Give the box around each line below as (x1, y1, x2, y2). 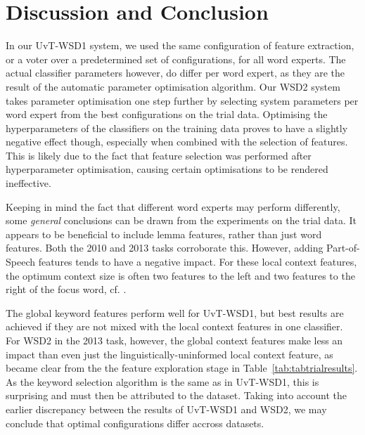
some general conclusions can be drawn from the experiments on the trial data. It (6, 213, 357, 228)
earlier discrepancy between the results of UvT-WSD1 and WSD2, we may (6, 401, 327, 416)
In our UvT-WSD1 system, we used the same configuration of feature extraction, (6, 38, 354, 53)
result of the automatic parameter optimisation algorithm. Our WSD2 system (6, 79, 340, 93)
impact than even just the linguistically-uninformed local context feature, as (6, 346, 333, 361)
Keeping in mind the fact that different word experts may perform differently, (6, 199, 340, 214)
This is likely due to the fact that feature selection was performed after (6, 148, 312, 162)
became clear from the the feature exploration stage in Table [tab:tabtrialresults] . (6, 361, 358, 375)
